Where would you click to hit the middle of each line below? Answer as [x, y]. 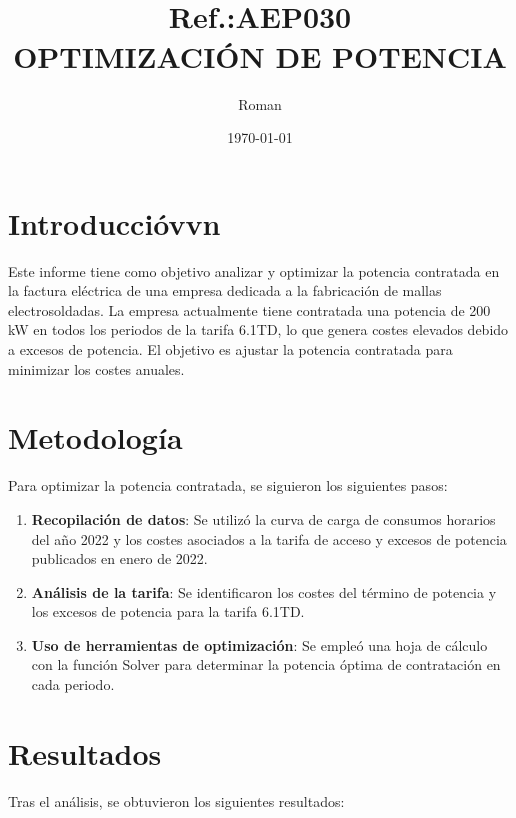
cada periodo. [73, 684]
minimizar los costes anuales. [96, 368]
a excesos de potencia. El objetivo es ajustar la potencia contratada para [230, 349]
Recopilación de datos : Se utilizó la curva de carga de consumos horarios [263, 518]
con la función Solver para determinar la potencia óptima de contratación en [266, 664]
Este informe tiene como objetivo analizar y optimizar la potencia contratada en [254, 270]
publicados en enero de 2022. [119, 558]
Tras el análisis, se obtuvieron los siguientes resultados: [176, 800]
